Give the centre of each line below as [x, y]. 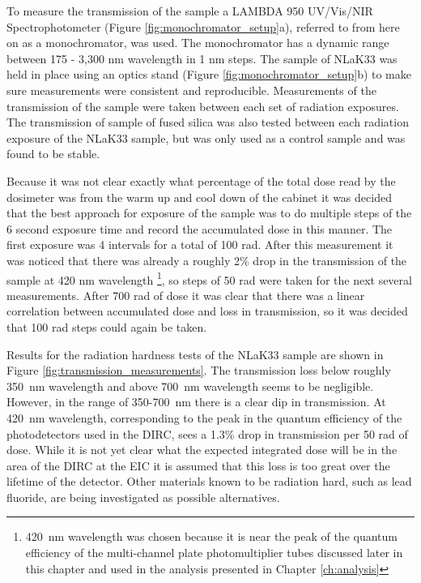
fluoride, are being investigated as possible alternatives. [143, 497]
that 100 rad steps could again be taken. [107, 326]
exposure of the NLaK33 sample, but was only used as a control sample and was [206, 137]
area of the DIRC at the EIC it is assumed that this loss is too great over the [198, 465]
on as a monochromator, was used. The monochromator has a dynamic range [198, 43]
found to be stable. [53, 154]
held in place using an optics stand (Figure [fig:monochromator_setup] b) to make [209, 74]
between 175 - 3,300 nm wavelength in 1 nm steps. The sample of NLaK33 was [202, 58]
